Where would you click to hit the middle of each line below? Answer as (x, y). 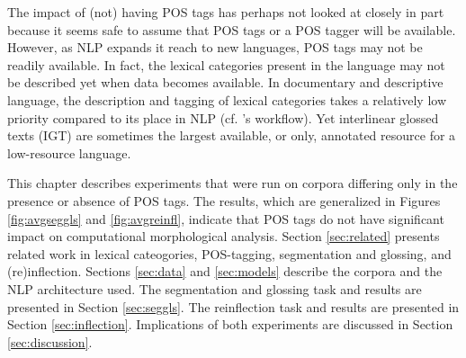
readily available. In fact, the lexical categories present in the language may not (226, 64)
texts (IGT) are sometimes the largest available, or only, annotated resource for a (232, 135)
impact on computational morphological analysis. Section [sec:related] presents (224, 236)
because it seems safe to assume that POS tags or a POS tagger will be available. (232, 29)
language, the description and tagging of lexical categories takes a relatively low (227, 99)
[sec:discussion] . (50, 341)
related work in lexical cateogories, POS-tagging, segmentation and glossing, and (229, 253)
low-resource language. (69, 152)
